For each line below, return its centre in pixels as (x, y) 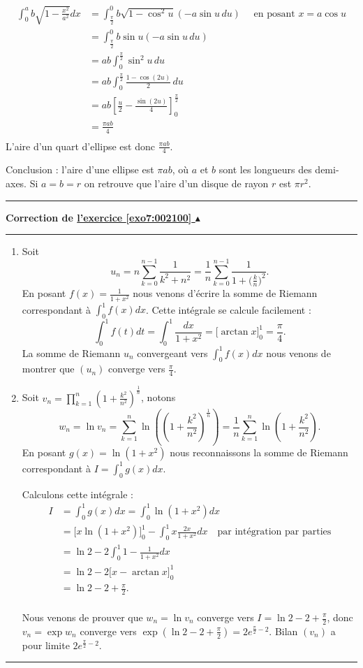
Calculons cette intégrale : (77, 494)
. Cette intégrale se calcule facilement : (228, 309)
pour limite (46, 645)
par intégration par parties (274, 532)
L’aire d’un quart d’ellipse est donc (80, 146)
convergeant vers (172, 353)
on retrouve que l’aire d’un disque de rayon (176, 183)
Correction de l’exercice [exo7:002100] (99, 217)
